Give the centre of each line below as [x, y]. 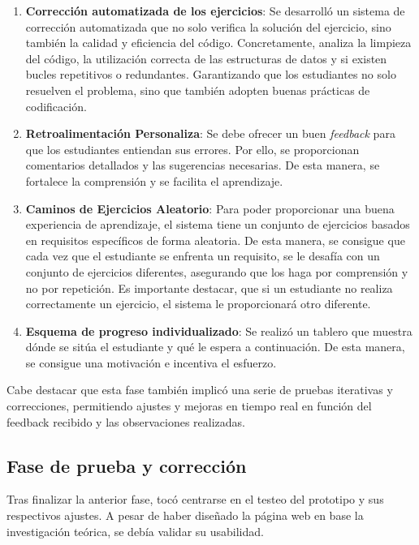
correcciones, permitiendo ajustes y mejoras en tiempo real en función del [189, 406]
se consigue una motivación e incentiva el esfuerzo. [151, 362]
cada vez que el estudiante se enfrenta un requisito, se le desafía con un [203, 256]
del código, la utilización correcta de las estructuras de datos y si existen [206, 58]
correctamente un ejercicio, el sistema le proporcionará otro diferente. [198, 304]
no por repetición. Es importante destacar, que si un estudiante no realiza [209, 288]
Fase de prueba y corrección [127, 465]
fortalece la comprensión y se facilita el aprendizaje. [154, 180]
